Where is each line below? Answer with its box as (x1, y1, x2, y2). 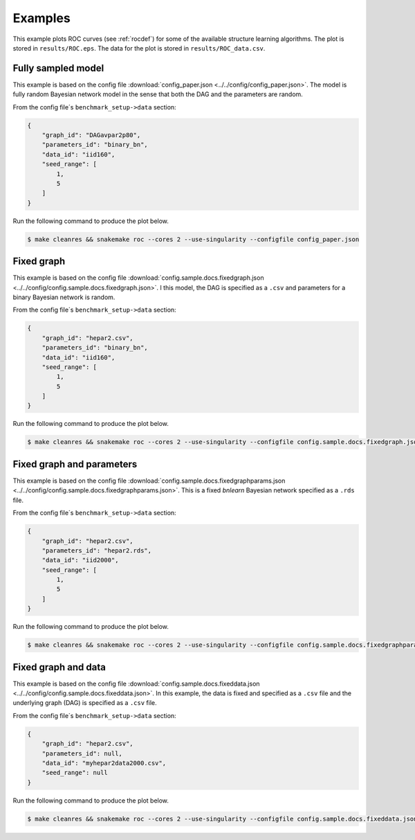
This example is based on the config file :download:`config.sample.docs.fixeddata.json (12, 679, 260, 688)
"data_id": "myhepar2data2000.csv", (41, 759, 166, 767)
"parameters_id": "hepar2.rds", (41, 546, 152, 554)
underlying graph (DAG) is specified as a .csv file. (12, 699, 157, 707)
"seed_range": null (41, 769, 109, 777)
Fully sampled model (12, 62, 104, 74)
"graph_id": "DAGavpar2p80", (41, 132, 141, 138)
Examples (12, 10, 71, 26)
